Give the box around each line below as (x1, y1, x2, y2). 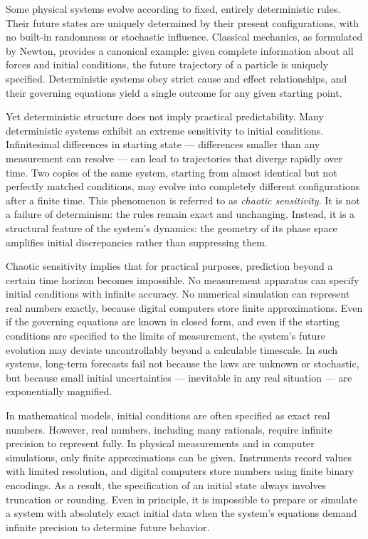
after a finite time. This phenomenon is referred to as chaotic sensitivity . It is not (6, 192, 360, 207)
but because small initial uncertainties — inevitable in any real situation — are (6, 370, 352, 384)
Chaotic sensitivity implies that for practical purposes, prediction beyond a (6, 258, 333, 273)
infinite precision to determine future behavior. (6, 519, 210, 534)
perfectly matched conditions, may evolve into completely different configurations (6, 179, 360, 194)
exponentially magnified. (6, 384, 112, 399)
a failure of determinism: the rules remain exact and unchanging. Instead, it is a (6, 206, 355, 221)
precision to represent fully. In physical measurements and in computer (6, 436, 315, 451)
